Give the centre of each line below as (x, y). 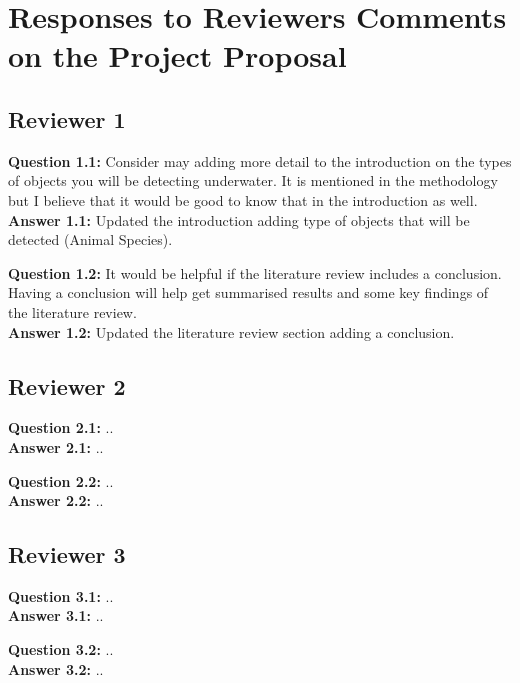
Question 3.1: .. (61, 595)
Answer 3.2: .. (56, 668)
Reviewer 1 (67, 118)
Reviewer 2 (67, 385)
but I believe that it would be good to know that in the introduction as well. (243, 199)
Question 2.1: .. (61, 427)
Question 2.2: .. (61, 480)
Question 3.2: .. (61, 649)
